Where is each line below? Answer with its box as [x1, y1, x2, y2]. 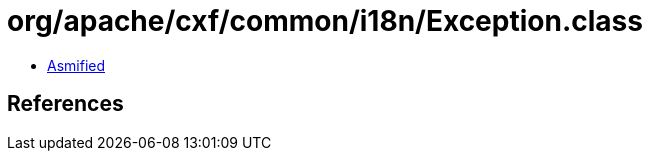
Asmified [47, 56, 106, 74]
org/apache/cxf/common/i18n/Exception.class [7, 4, 643, 38]
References [7, 91, 124, 117]
